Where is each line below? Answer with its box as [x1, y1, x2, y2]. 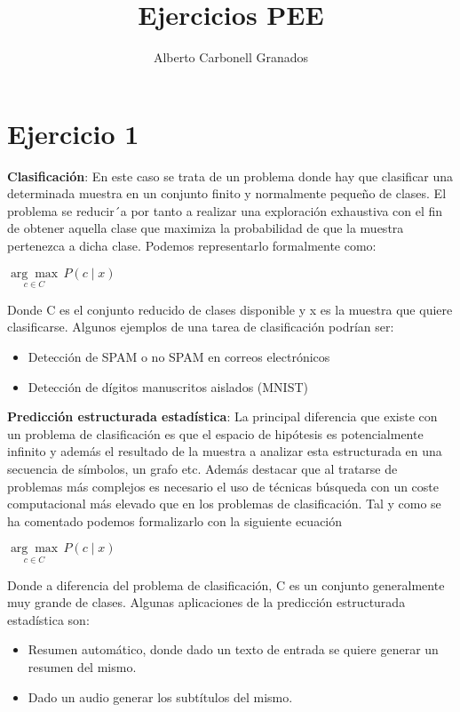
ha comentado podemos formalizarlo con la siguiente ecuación [7, 511, 343, 530]
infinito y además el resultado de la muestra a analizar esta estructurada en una [7, 442, 442, 460]
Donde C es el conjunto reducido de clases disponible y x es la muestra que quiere [7, 300, 453, 318]
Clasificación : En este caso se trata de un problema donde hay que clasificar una [7, 166, 454, 185]
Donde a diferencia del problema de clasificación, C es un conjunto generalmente [7, 575, 445, 594]
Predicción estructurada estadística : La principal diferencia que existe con [7, 407, 438, 426]
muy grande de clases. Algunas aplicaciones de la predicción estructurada [7, 593, 406, 612]
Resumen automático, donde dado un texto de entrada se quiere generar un [28, 640, 439, 659]
